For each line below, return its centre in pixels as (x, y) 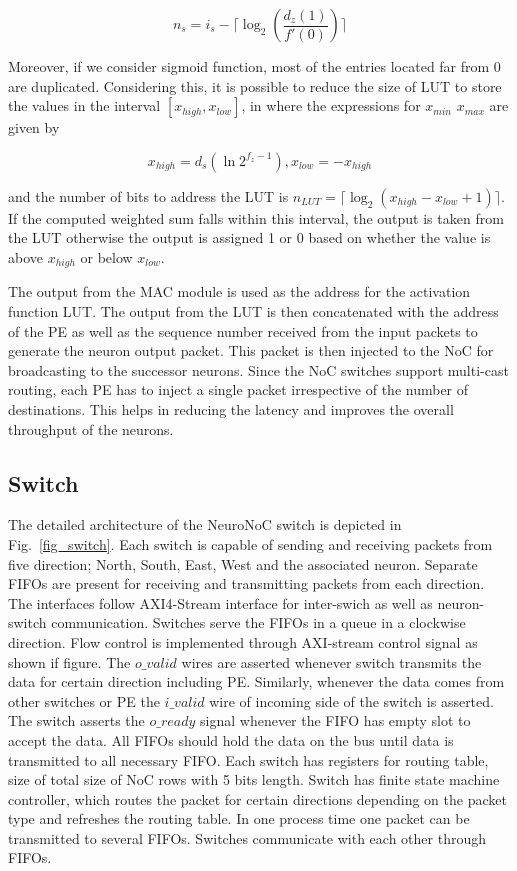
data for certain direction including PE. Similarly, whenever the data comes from (256, 681)
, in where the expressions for (331, 105)
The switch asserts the (76, 720)
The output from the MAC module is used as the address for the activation (239, 291)
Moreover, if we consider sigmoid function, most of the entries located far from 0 (254, 66)
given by (34, 127)
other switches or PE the (84, 700)
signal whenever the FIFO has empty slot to (335, 720)
